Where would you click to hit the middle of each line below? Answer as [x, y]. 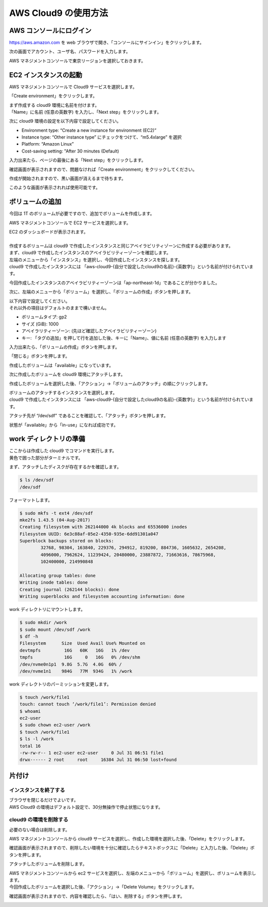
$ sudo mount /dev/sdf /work [55, 629]
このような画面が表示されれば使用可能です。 [55, 188]
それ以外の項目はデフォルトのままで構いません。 [59, 308]
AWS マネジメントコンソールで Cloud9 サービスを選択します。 [73, 86]
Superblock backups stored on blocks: [67, 541]
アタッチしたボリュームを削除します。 [48, 864]
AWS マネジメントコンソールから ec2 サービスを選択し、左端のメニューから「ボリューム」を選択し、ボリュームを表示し [133, 873]
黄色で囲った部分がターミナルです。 [46, 457]
